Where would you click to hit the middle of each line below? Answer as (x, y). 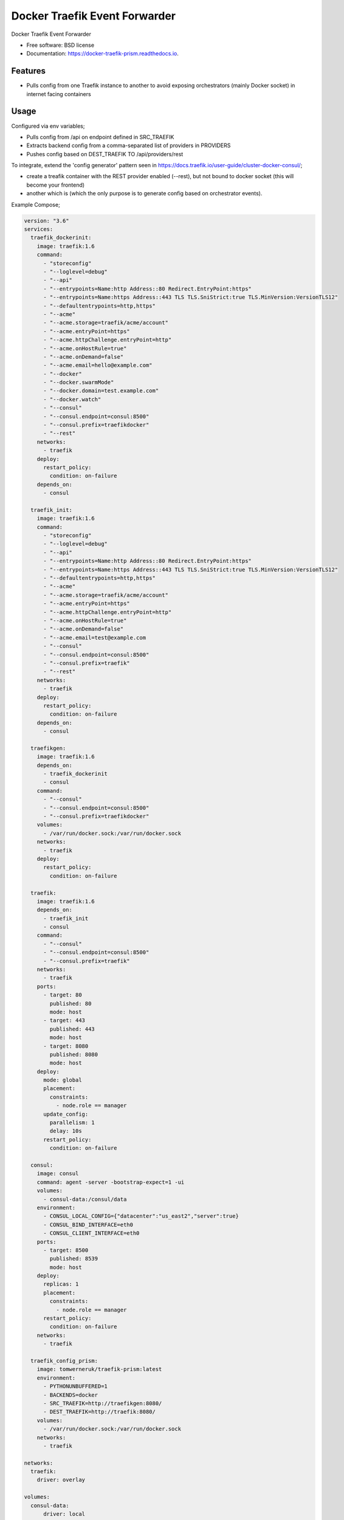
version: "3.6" (46, 221)
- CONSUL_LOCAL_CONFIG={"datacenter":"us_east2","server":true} (141, 1216)
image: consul (58, 1174)
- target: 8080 (66, 1046)
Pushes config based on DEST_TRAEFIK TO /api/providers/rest (105, 154)
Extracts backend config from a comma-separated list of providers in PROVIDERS (129, 145)
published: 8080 (74, 1054)
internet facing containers (59, 94)
